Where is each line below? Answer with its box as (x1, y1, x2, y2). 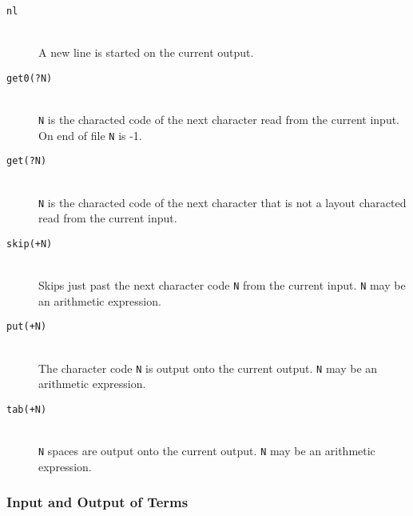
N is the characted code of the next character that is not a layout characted (38, 194, 407, 210)
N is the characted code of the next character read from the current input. (38, 111, 400, 128)
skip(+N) (6, 238, 53, 250)
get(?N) (6, 155, 47, 167)
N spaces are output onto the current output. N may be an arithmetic (38, 442, 375, 459)
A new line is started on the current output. (38, 44, 254, 61)
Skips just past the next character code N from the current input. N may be (38, 277, 406, 294)
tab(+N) (6, 403, 47, 415)
